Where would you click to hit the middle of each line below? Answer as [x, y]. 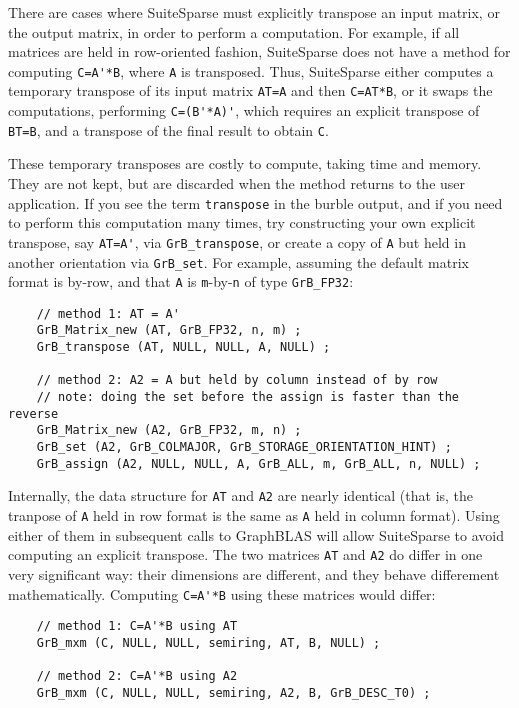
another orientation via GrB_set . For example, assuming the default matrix [238, 261]
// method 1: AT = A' [108, 313]
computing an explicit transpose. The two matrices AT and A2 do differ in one [245, 554]
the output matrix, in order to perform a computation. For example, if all [234, 31]
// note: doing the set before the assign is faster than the [248, 397]
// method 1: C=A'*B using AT [137, 626]
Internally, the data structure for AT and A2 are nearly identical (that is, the [241, 495]
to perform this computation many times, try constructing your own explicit [242, 222]
